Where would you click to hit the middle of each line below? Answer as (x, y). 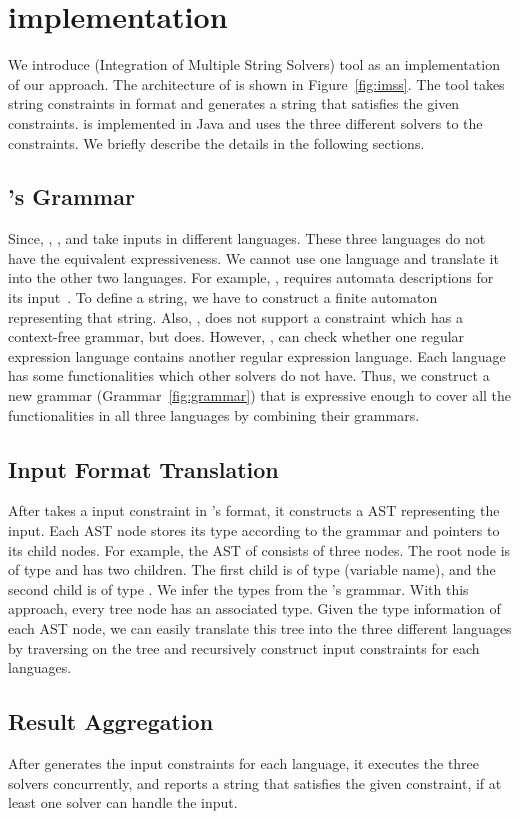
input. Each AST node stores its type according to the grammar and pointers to (254, 530)
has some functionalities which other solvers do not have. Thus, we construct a (249, 375)
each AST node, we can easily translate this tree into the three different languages (260, 628)
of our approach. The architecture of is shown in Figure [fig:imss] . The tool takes (256, 83)
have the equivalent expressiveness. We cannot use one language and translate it (253, 257)
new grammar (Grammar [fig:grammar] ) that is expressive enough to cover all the (260, 395)
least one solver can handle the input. (123, 802)
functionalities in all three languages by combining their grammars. (214, 414)
